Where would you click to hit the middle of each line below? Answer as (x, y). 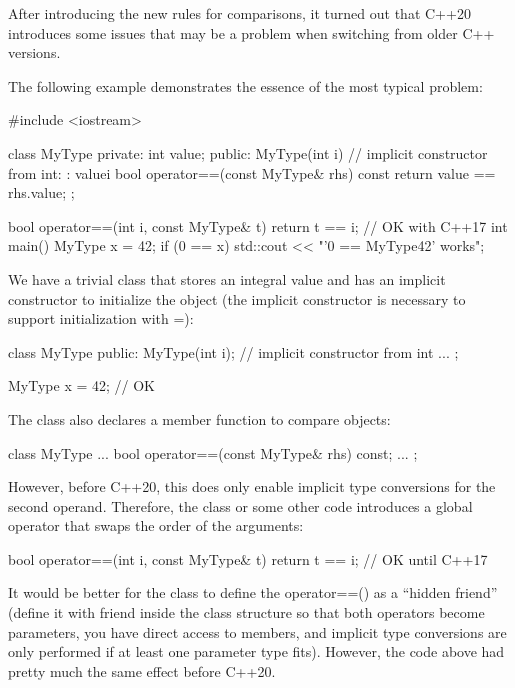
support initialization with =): (101, 318)
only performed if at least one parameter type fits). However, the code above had (256, 651)
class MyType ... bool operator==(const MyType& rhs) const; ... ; (213, 452)
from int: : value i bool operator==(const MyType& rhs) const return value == (252, 172)
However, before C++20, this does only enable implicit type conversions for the (252, 486)
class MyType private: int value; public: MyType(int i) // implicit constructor (248, 152)
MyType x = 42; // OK (81, 385)
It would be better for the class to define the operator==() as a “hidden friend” (253, 592)
